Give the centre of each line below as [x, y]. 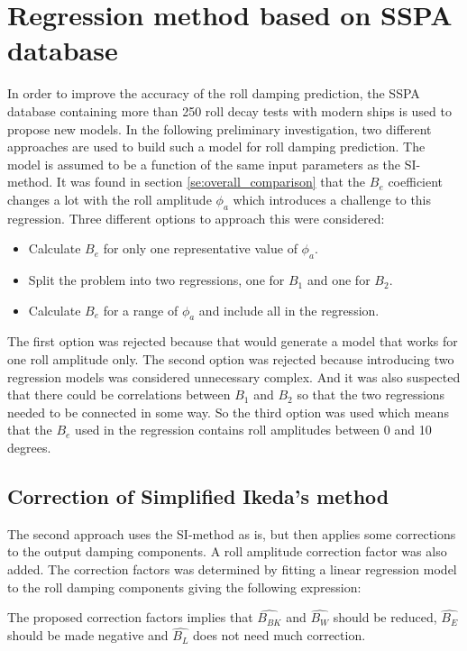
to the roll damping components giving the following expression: [184, 587]
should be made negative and [88, 635]
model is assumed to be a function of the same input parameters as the [204, 164]
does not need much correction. [279, 635]
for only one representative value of [200, 248]
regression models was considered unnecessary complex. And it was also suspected [234, 376]
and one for [339, 280]
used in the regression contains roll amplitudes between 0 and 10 [253, 430]
